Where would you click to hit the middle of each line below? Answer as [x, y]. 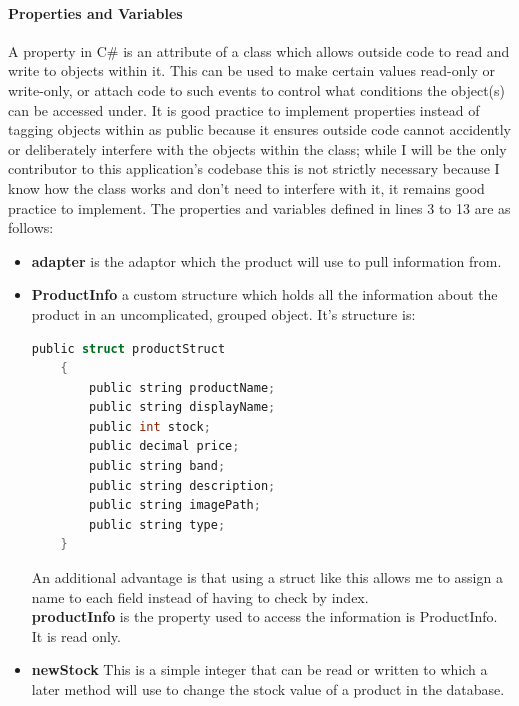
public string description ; [182, 485]
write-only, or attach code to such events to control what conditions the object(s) [257, 89]
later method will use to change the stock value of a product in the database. [268, 689]
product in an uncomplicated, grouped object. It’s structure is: [223, 313]
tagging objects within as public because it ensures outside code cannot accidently [259, 129]
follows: [31, 227]
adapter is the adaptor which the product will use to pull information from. [266, 260]
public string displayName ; [182, 407]
